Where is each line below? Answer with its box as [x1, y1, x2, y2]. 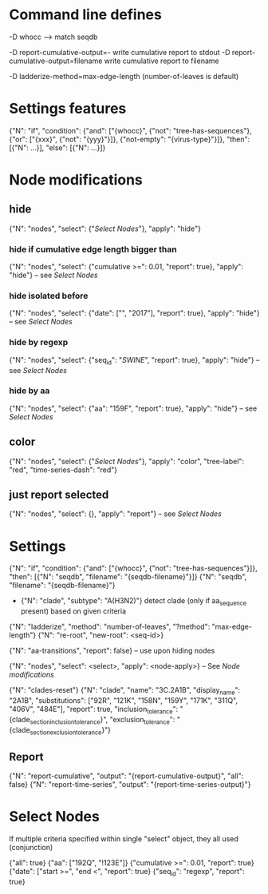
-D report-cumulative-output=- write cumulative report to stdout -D [9, 47, 231, 57]
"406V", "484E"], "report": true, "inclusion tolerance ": [9, 705, 179, 716]
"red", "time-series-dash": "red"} [9, 465, 118, 475]
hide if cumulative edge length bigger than [9, 244, 178, 255]
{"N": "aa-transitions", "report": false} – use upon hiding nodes [9, 646, 215, 656]
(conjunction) [9, 843, 53, 852]
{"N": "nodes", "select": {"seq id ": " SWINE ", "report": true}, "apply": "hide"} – [9, 355, 260, 367]
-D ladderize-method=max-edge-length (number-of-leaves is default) [9, 71, 239, 81]
